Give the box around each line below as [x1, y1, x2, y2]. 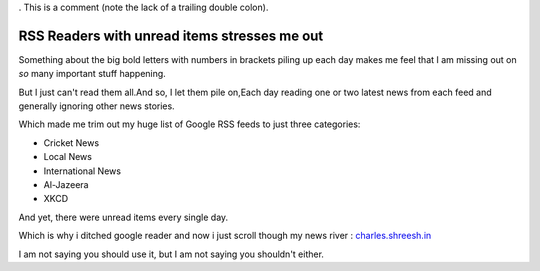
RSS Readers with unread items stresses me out [18, 27, 324, 44]
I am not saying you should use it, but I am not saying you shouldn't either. [18, 248, 325, 260]
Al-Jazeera [43, 179, 89, 191]
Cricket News [43, 136, 100, 149]
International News [43, 165, 122, 177]
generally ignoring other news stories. [18, 100, 175, 112]
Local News [43, 151, 92, 163]
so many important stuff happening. [18, 68, 167, 80]
